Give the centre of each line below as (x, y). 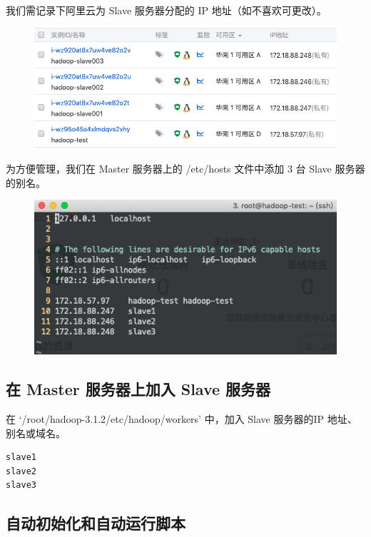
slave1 (21, 457)
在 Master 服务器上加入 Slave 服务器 (138, 389)
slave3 (21, 485)
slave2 (21, 471)
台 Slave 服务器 (330, 168)
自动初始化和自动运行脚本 (96, 523)
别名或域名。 (36, 433)
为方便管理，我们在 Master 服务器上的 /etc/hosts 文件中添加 (145, 168)
